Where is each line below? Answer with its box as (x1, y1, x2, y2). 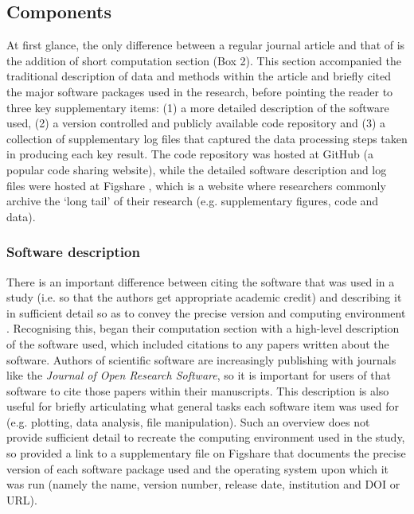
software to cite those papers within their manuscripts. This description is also (6, 382, 389, 399)
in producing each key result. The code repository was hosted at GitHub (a (6, 146, 374, 162)
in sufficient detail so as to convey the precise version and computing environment (6, 304, 406, 321)
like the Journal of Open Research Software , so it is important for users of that (6, 367, 391, 384)
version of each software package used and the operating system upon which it (6, 460, 389, 477)
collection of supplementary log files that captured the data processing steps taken (6, 130, 408, 146)
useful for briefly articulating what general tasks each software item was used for (6, 398, 400, 415)
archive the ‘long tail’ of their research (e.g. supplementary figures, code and (6, 193, 379, 209)
